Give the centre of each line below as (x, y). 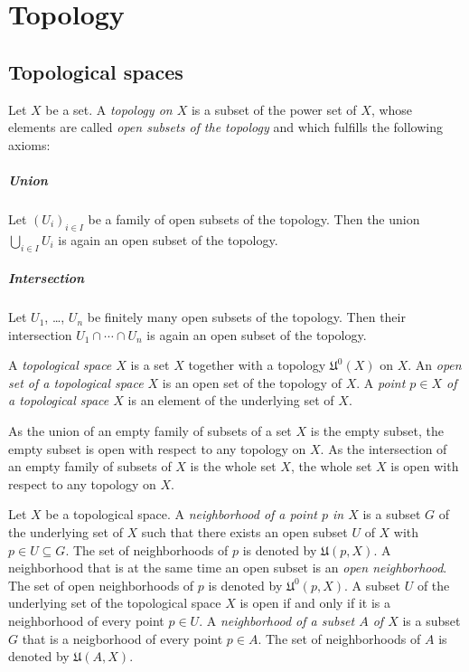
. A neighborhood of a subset (277, 620)
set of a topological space (76, 382)
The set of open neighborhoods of (101, 585)
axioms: (29, 144)
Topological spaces (96, 71)
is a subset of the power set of (274, 109)
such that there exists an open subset (244, 532)
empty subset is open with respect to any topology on (157, 448)
